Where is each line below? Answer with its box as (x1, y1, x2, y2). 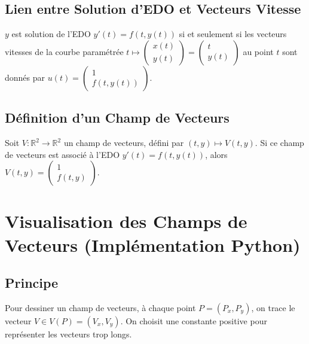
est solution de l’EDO (11, 28, 91, 40)
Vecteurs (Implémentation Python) (5, 232, 301, 257)
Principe (5, 273, 59, 292)
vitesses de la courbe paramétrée (5, 45, 124, 57)
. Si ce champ (255, 136, 304, 148)
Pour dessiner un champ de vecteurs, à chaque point (5, 301, 196, 313)
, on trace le (251, 301, 295, 313)
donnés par (5, 71, 45, 83)
